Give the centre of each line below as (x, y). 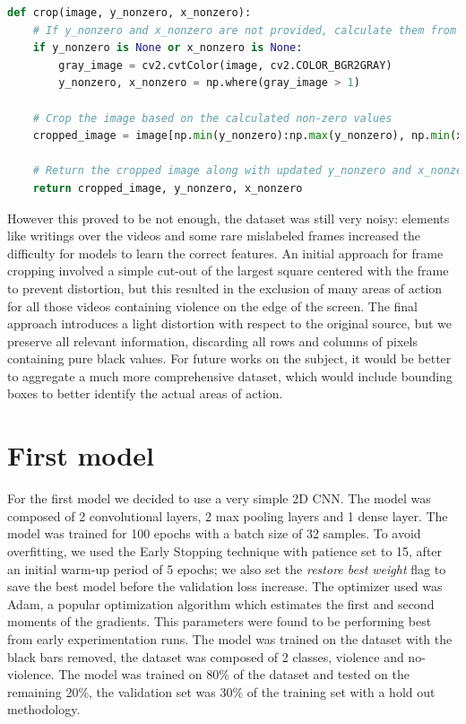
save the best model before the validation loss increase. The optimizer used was (225, 586)
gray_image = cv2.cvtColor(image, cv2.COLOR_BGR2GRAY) (225, 65)
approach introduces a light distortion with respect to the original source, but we (230, 323)
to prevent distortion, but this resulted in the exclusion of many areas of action (225, 288)
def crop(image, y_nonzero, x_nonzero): (129, 13)
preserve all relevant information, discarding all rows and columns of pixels (212, 340)
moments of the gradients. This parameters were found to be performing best (220, 621)
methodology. (44, 709)
